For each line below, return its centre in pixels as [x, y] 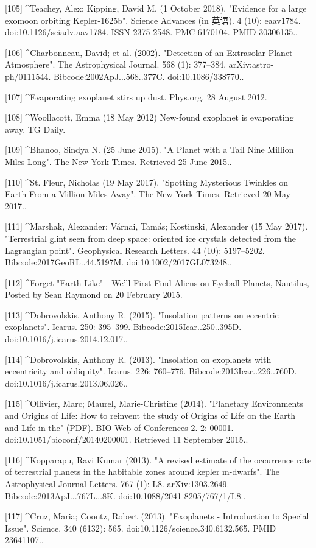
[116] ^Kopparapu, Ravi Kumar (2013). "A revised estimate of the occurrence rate [158, 459]
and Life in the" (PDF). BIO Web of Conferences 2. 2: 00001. [119, 427]
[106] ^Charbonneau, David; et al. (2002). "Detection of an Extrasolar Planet [149, 52]
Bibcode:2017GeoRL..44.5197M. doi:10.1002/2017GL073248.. [118, 262]
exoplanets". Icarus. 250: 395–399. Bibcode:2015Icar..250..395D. [123, 327]
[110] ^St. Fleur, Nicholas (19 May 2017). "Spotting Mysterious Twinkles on [147, 182]
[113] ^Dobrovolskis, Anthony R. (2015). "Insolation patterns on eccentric [142, 314]
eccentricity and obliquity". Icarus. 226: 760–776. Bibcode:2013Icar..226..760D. [151, 371]
